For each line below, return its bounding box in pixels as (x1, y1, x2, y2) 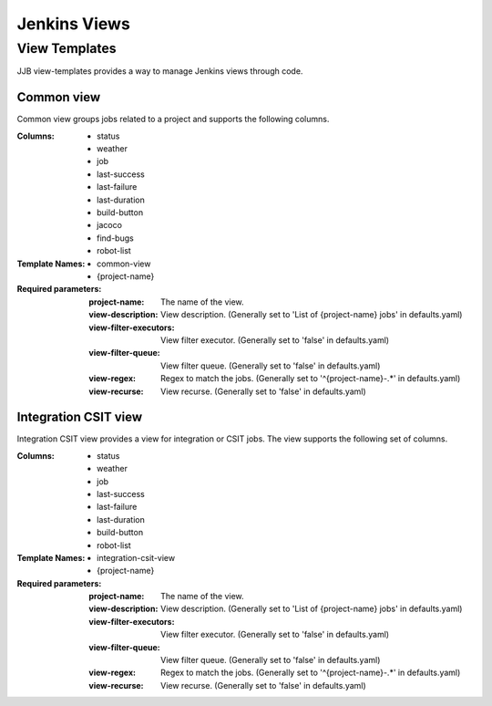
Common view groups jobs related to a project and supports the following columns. (16, 114, 330, 125)
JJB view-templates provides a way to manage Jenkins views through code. (16, 66, 303, 77)
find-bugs (97, 233, 134, 244)
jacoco (97, 220, 123, 231)
